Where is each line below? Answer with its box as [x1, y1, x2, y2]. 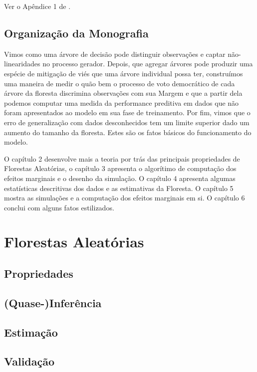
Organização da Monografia [4, 25, 149, 40]
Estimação [4, 324, 58, 340]
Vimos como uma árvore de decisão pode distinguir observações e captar [4, 48, 226, 59]
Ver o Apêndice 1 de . [4, 1, 71, 11]
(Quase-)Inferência [4, 295, 102, 310]
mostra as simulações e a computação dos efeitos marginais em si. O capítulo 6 [4, 192, 245, 203]
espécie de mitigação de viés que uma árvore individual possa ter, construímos [4, 68, 243, 78]
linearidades [4, 58, 40, 69]
